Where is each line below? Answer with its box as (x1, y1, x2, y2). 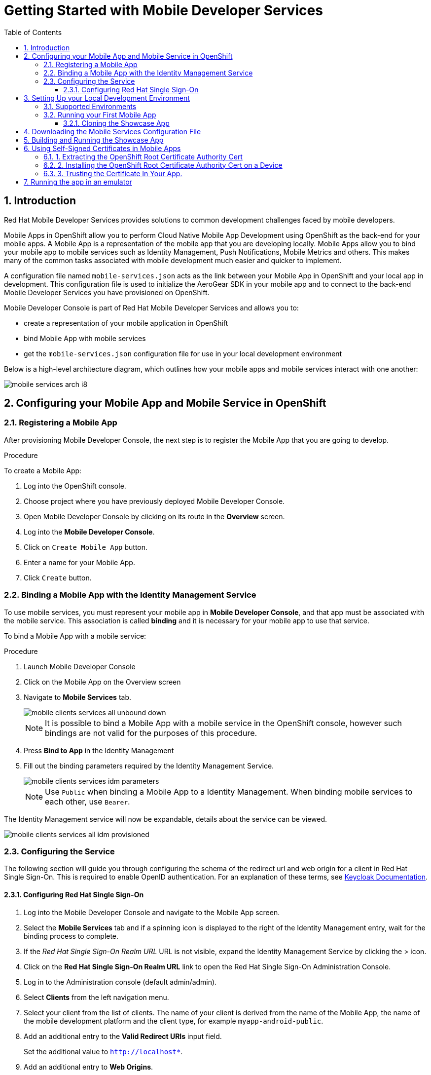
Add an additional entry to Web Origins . (24, 1062, 153, 1071)
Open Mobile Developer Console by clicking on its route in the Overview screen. (24, 512, 285, 521)
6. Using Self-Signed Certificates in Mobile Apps (24, 144, 181, 153)
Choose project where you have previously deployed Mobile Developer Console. (24, 497, 285, 505)
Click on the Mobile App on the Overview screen (24, 677, 181, 686)
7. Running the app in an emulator (24, 177, 132, 186)
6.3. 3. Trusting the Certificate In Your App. (43, 169, 182, 178)
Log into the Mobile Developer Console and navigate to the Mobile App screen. (24, 908, 280, 917)
